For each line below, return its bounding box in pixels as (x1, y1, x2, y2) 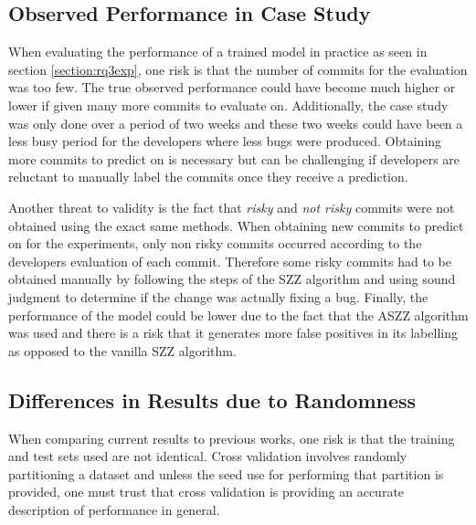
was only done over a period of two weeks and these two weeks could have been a (8, 113, 463, 132)
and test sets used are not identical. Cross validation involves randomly (8, 446, 407, 466)
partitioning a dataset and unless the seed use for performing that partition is (8, 464, 444, 483)
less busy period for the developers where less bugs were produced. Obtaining (8, 131, 442, 151)
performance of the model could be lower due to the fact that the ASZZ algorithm (8, 305, 469, 324)
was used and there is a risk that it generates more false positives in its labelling (8, 323, 458, 342)
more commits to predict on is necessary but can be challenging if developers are (8, 149, 460, 168)
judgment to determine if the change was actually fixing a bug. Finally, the (8, 287, 428, 306)
